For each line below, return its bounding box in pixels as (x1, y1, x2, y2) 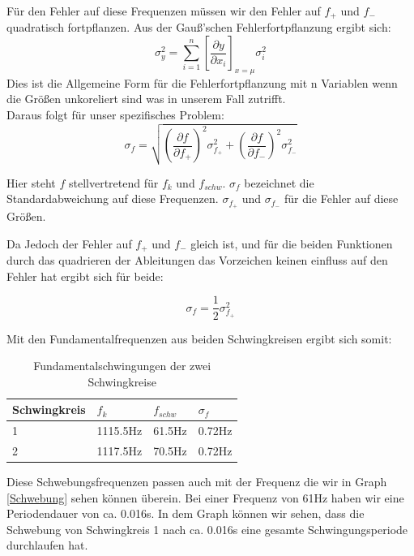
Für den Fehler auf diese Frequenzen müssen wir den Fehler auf (6, 2, 321, 19)
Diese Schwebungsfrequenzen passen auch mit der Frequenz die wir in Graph (6, 473, 387, 490)
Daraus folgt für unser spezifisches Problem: (6, 106, 224, 123)
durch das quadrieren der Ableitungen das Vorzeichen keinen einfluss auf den (6, 252, 388, 269)
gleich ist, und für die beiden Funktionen (190, 235, 393, 252)
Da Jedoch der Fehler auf (6, 235, 132, 252)
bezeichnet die (244, 174, 314, 191)
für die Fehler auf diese (284, 190, 399, 207)
